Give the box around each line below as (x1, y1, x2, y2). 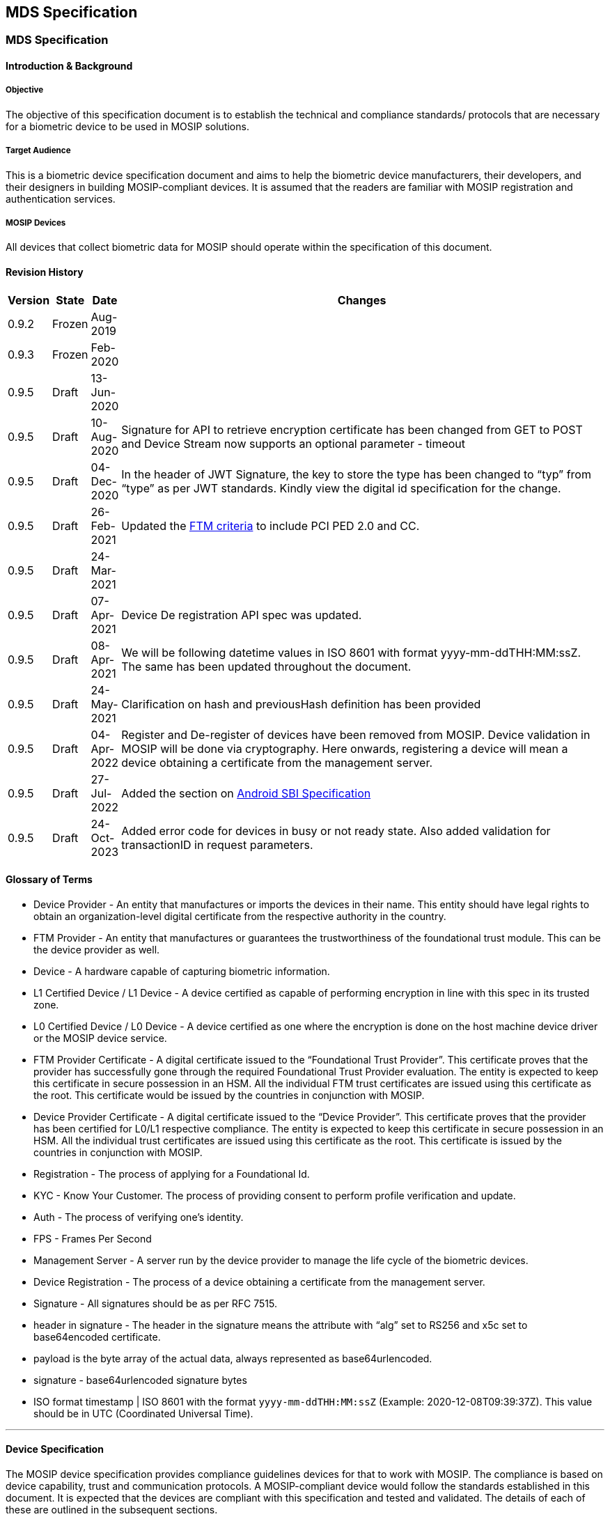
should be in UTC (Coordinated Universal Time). (33, 1407, 253, 1419)
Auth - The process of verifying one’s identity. (33, 1210, 244, 1223)
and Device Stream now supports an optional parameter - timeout (121, 436, 466, 451)
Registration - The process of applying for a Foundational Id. (33, 1167, 310, 1180)
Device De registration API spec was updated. (121, 607, 362, 622)
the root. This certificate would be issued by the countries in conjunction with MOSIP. (33, 1089, 425, 1101)
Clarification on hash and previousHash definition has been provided (121, 696, 481, 711)
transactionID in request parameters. (121, 837, 313, 852)
